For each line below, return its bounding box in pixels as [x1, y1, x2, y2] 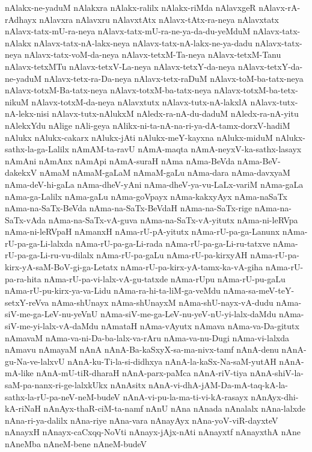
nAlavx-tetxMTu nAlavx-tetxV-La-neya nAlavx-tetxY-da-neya [5, 60, 236, 72]
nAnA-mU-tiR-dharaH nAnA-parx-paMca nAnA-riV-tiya [36, 367, 248, 379]
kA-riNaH [5, 402, 41, 415]
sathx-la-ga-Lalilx [5, 143, 69, 155]
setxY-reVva [5, 296, 49, 308]
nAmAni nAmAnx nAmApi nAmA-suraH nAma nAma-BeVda [5, 154, 235, 167]
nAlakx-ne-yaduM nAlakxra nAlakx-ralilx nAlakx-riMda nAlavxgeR [5, 1, 256, 13]
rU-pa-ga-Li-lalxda [5, 237, 73, 249]
